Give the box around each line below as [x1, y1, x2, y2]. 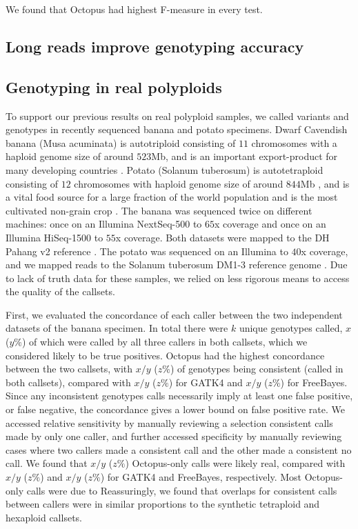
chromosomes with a [251, 135, 337, 150]
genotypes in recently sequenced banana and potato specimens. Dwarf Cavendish [6, 122, 348, 137]
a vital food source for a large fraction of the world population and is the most [6, 190, 338, 204]
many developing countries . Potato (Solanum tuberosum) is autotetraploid [6, 162, 324, 177]
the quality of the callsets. [6, 284, 115, 299]
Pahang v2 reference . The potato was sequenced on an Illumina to [6, 243, 288, 258]
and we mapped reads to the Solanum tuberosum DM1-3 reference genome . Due [6, 257, 348, 272]
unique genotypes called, [239, 321, 343, 335]
